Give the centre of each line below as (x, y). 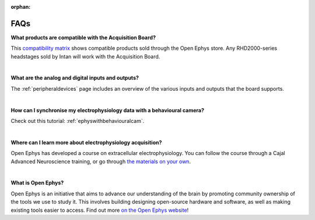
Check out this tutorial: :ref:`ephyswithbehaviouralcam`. (78, 121)
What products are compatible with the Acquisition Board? (83, 37)
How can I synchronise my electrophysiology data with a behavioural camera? (107, 110)
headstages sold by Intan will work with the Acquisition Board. (85, 56)
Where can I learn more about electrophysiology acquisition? (86, 142)
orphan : (21, 7)
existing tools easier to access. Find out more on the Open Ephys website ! (100, 210)
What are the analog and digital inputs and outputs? (75, 78)
